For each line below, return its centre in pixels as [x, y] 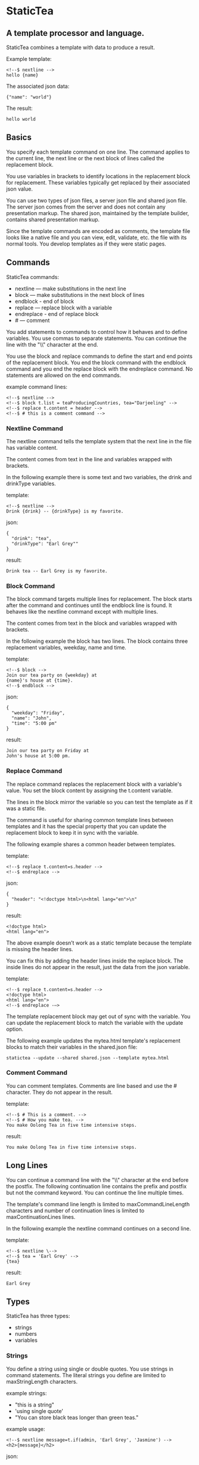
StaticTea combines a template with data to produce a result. [80, 47]
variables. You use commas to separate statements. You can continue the [96, 338]
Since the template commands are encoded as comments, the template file [98, 231]
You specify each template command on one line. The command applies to [98, 152]
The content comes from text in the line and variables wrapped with [89, 459]
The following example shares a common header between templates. [91, 844]
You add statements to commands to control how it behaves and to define [97, 332]
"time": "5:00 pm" [35, 724]
